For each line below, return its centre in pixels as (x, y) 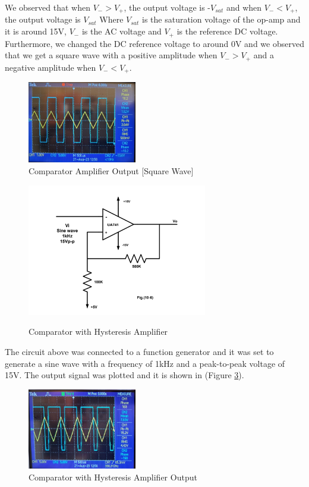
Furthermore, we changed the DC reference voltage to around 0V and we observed (154, 43)
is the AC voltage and (122, 31)
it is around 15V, (36, 31)
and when (244, 7)
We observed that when (48, 7)
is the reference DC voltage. (227, 31)
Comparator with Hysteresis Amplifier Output (113, 477)
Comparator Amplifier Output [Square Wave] (111, 170)
